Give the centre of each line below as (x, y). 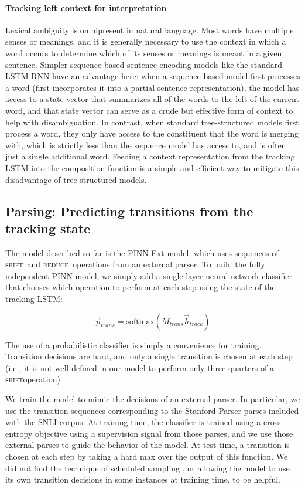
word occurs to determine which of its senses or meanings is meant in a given (144, 52)
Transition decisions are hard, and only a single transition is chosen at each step (149, 356)
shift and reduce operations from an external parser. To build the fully (135, 264)
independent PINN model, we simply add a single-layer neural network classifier (149, 275)
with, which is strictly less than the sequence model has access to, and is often (146, 145)
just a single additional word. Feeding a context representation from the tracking (150, 156)
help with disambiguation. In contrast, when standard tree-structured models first (152, 122)
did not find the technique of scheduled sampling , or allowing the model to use (148, 468)
